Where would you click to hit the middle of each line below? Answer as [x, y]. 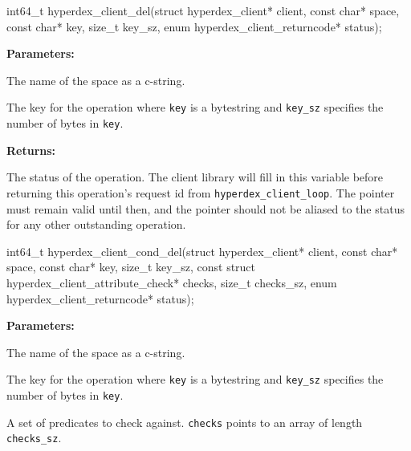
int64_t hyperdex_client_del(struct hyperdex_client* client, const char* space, [203, 10]
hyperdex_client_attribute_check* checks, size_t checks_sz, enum [172, 282]
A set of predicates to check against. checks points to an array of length [185, 422]
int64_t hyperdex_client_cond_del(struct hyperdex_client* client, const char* [202, 251]
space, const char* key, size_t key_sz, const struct [131, 267]
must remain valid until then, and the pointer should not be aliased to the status [205, 208]
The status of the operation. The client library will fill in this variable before [195, 177]
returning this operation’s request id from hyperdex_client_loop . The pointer [201, 192]
